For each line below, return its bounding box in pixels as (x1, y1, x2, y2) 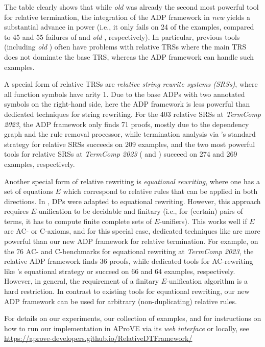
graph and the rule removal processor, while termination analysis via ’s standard (4, 129, 256, 139)
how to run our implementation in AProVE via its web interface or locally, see (4, 323, 249, 333)
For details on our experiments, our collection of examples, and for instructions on (4, 313, 261, 324)
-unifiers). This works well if (159, 215, 247, 226)
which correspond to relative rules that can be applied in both (63, 186, 258, 196)
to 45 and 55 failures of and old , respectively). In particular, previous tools (4, 31, 240, 42)
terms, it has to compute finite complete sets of (4, 215, 152, 226)
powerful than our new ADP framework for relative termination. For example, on (4, 236, 258, 246)
